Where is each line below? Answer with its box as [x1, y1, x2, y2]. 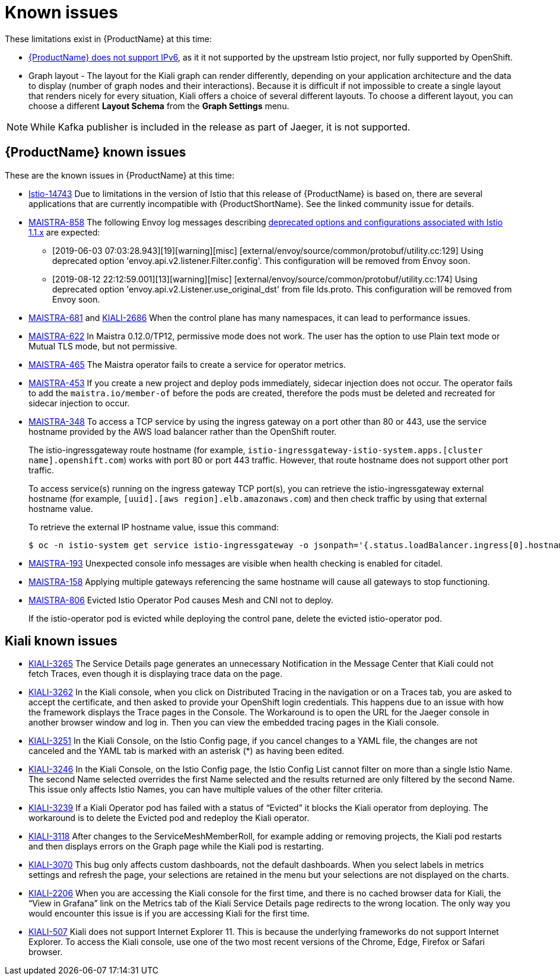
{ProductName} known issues [5, 145, 186, 160]
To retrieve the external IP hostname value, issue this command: [28, 521, 279, 532]
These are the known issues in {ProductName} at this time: [5, 170, 234, 180]
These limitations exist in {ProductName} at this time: [5, 33, 212, 44]
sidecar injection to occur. [28, 397, 130, 408]
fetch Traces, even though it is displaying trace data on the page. [28, 669, 282, 679]
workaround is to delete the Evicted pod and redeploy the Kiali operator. [28, 813, 310, 823]
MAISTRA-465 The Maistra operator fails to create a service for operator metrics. [28, 359, 346, 370]
